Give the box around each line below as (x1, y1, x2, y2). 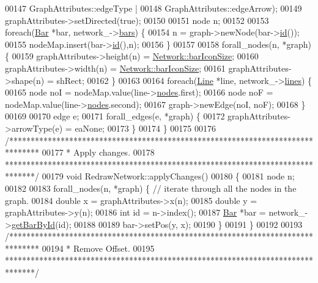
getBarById (11, 217, 56, 230)
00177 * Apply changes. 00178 (42, 146, 155, 159)
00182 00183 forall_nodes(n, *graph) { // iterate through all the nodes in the (5, 181, 297, 194)
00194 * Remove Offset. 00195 (42, 241, 155, 254)
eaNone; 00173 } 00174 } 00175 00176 (75, 121, 216, 134)
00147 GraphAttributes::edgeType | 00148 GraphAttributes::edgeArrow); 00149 (5, 2, 302, 14)
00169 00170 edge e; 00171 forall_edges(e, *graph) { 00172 (5, 110, 225, 123)
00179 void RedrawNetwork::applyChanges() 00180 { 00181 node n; (42, 170, 295, 183)
